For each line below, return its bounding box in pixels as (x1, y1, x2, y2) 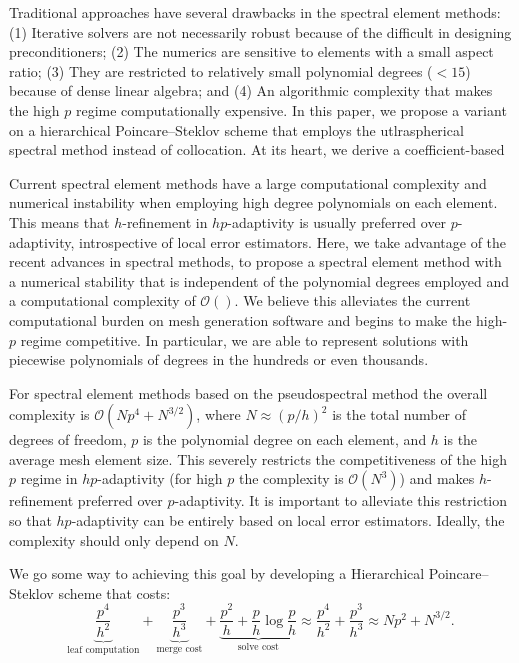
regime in (20, 468, 78, 489)
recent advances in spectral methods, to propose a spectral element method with (9, 251, 502, 272)
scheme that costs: (58, 582, 171, 603)
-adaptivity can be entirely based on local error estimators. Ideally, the (71, 510, 505, 531)
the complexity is (238, 468, 344, 489)
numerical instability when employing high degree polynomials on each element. (9, 192, 498, 213)
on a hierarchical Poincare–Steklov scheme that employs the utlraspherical (9, 119, 464, 140)
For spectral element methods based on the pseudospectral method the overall (9, 382, 488, 403)
